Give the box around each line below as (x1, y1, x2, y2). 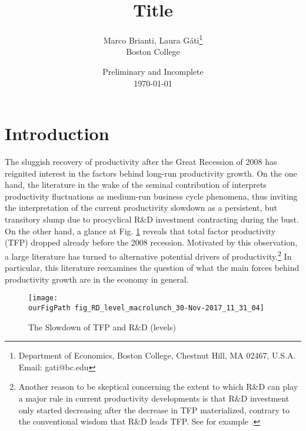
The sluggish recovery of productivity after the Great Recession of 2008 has (5, 155, 277, 168)
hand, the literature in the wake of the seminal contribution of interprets (5, 178, 267, 191)
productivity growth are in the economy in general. (5, 273, 189, 285)
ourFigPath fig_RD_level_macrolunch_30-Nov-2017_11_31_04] (28, 303, 264, 312)
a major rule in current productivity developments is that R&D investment (18, 392, 290, 404)
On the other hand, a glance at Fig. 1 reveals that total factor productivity (5, 224, 276, 237)
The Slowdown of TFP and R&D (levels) (28, 320, 176, 333)
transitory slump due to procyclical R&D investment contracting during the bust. (5, 213, 299, 226)
